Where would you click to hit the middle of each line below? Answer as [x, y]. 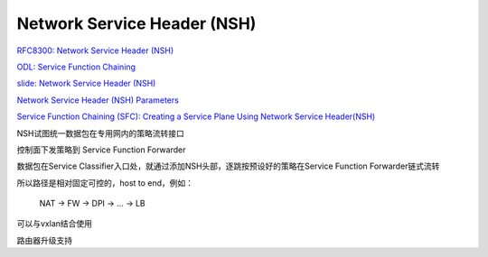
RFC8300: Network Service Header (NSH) [95, 50]
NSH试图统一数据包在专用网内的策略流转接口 [100, 133]
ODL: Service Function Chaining [76, 67]
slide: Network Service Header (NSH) [86, 83]
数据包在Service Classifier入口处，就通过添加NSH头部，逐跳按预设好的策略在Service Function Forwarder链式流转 [228, 166]
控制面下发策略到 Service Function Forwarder [101, 150]
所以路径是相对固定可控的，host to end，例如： [105, 183]
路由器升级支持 [44, 240]
